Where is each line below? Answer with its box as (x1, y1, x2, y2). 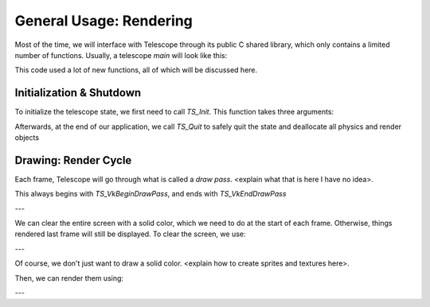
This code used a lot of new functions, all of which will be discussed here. (14, 65, 258, 75)
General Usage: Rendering (14, 12, 193, 29)
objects (14, 133, 40, 142)
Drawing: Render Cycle (14, 153, 132, 167)
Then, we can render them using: (14, 273, 123, 282)
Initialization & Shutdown (14, 86, 142, 99)
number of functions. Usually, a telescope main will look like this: (14, 50, 228, 60)
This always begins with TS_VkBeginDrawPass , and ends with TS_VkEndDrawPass (14, 189, 287, 199)
